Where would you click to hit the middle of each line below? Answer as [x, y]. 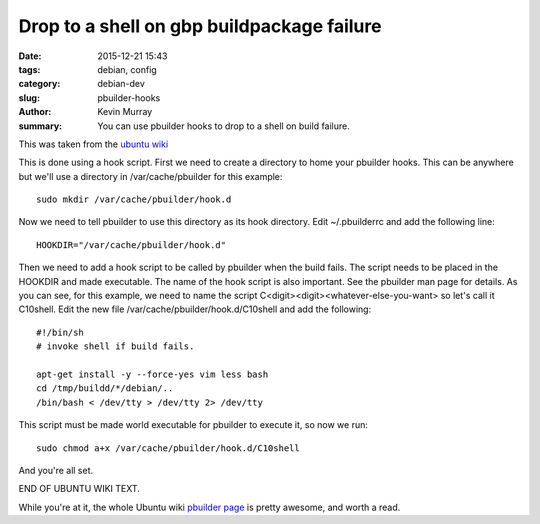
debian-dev [121, 84]
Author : [35, 112]
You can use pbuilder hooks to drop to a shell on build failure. [223, 126]
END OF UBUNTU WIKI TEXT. [79, 489]
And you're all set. [56, 470]
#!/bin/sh [60, 332]
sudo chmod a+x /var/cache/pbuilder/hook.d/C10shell [168, 448]
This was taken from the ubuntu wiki [93, 144]
